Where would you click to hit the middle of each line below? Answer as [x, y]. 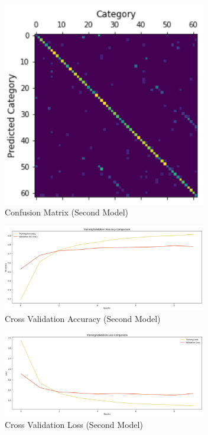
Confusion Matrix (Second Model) [66, 212]
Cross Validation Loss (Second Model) [74, 425]
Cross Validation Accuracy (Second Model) [83, 318]
